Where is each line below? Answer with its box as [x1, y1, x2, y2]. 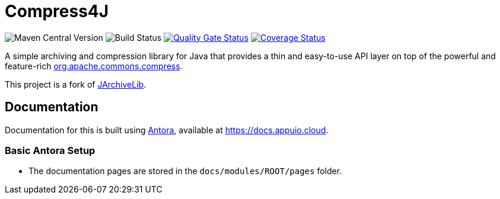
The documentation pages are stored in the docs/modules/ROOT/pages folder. [28, 166, 342, 176]
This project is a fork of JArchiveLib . [5, 79, 147, 89]
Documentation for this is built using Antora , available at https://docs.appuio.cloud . [5, 124, 329, 135]
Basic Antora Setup [5, 144, 95, 156]
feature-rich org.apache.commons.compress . [5, 60, 183, 71]
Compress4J [5, 1, 109, 21]
